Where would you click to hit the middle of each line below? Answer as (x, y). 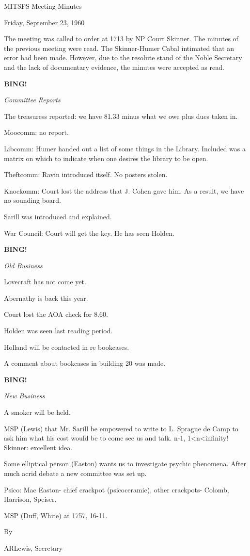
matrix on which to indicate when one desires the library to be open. (106, 158)
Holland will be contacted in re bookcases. (67, 347)
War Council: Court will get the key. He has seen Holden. (89, 233)
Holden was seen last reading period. (58, 331)
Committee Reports (32, 100)
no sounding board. (32, 200)
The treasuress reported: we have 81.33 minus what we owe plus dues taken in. (121, 116)
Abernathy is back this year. (46, 298)
